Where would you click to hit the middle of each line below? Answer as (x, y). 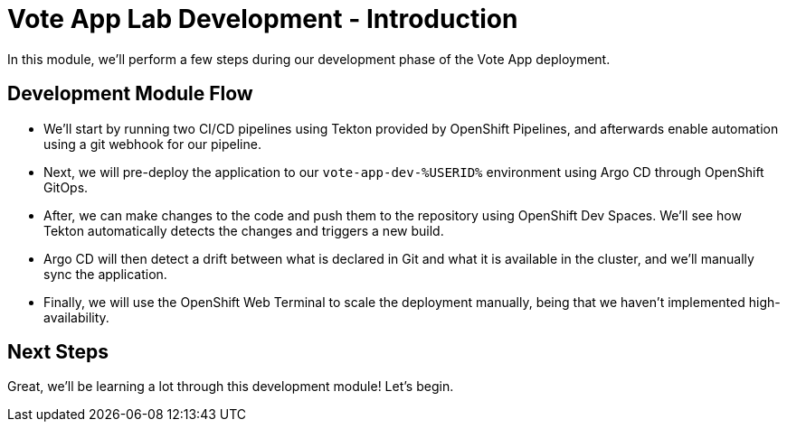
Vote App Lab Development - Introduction (263, 19)
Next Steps (58, 352)
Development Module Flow (130, 94)
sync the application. (105, 274)
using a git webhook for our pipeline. (152, 144)
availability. (76, 317)
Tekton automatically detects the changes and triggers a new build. (244, 230)
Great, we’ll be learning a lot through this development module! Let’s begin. (231, 387)
